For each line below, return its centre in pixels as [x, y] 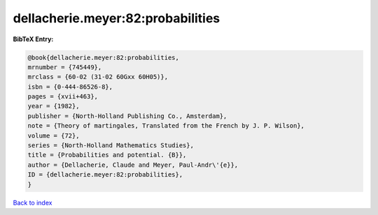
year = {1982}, [54, 106]
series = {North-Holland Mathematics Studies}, [111, 146]
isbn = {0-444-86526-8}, [70, 87]
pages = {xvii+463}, [63, 97]
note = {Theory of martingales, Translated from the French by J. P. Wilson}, [166, 126]
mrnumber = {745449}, [65, 67]
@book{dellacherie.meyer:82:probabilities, [104, 57]
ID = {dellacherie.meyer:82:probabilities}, [105, 175]
